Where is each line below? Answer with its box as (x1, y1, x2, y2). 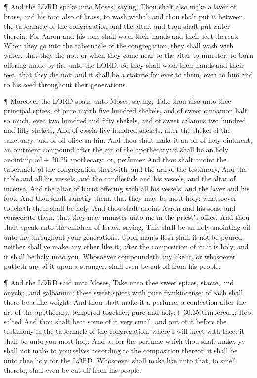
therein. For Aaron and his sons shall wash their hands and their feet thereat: (4, 30, 239, 41)
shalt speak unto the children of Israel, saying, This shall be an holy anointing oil (4, 222, 250, 232)
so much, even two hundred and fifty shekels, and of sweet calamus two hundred (4, 115, 246, 125)
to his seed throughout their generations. (4, 79, 128, 89)
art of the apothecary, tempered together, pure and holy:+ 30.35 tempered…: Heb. (4, 306, 253, 317)
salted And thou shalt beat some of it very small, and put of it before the (4, 316, 227, 326)
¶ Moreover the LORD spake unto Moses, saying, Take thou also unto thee (4, 96, 231, 106)
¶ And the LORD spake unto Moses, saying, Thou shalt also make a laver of (4, 1, 236, 11)
